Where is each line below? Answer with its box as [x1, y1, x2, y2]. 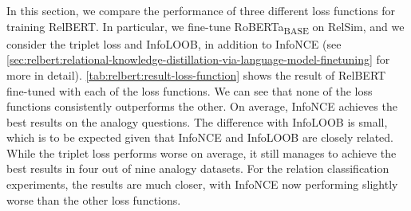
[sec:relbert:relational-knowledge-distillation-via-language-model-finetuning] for [6, 51, 390, 68]
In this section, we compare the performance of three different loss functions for [6, 2, 396, 18]
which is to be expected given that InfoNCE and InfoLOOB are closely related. [6, 129, 393, 146]
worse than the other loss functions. [6, 191, 181, 208]
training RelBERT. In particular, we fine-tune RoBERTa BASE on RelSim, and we [6, 18, 405, 37]
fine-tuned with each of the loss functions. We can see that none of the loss [6, 82, 373, 99]
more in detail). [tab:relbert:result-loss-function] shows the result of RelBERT [6, 66, 386, 83]
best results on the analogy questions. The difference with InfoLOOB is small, [6, 113, 388, 130]
